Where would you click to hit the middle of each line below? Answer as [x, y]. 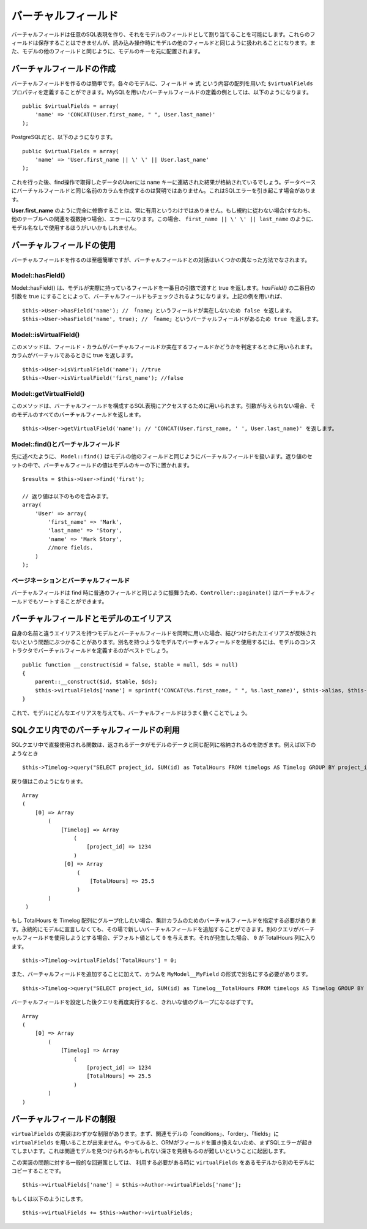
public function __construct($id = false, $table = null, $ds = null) [130, 664]
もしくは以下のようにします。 [49, 1198]
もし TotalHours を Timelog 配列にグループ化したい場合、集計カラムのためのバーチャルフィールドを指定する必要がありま [164, 921]
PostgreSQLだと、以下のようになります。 [64, 137]
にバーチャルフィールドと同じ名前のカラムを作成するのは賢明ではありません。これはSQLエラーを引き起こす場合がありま [164, 191]
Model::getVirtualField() [48, 394]
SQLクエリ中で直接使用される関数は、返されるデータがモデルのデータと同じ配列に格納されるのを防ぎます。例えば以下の [164, 745]
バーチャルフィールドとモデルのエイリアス [92, 619]
